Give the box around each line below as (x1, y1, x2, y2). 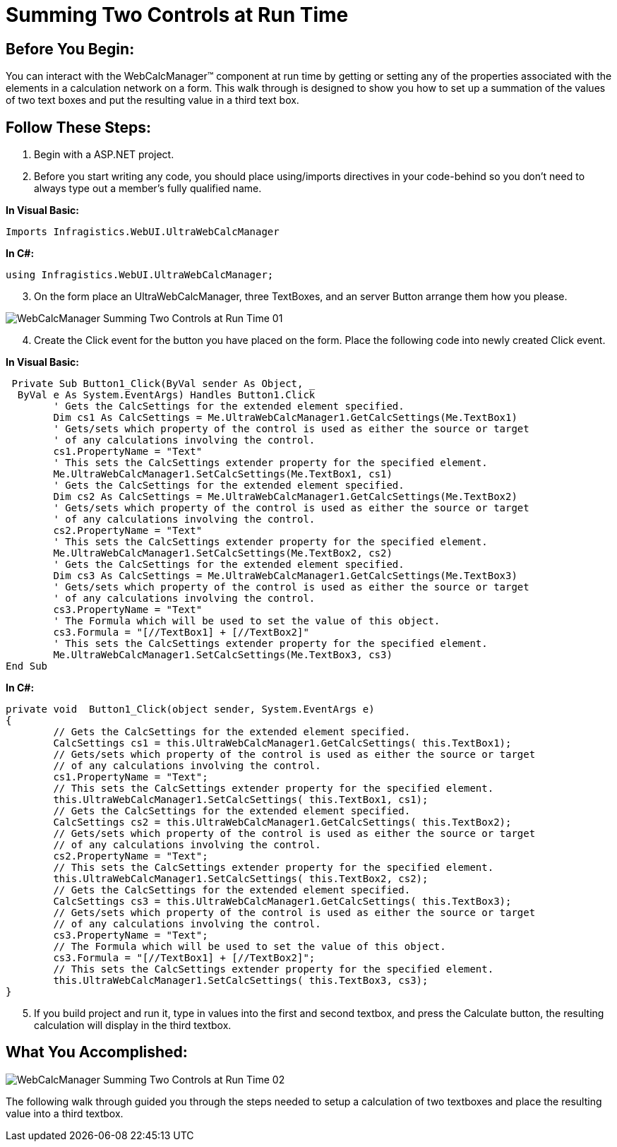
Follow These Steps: (6, 118, 152, 136)
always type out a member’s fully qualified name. (34, 182, 262, 195)
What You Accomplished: (6, 1043, 188, 1062)
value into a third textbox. (6, 1107, 124, 1119)
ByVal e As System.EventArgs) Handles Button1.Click (17, 389, 316, 401)
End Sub (6, 660, 48, 672)
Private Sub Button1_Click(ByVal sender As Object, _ (11, 378, 316, 390)
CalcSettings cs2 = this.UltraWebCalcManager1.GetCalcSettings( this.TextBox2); (53, 816, 512, 828)
